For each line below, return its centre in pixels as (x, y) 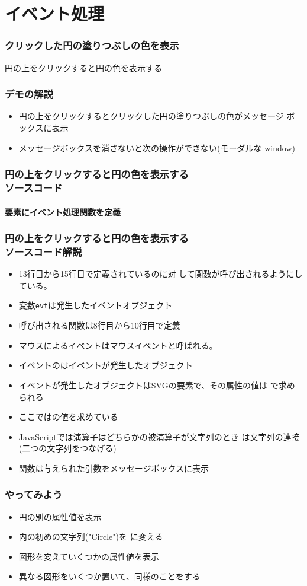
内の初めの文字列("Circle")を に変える (91, 536)
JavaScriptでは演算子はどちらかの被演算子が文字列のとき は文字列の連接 (159, 436)
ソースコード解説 (43, 251)
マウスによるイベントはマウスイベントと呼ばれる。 (118, 345)
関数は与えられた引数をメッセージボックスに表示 (114, 468)
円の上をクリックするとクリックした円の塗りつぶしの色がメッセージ (151, 116)
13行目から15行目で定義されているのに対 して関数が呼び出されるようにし (161, 274)
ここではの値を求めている (68, 417)
